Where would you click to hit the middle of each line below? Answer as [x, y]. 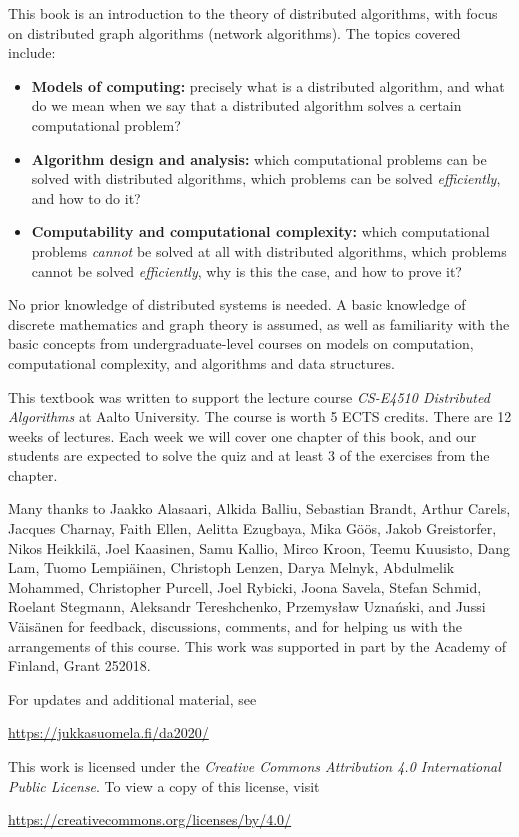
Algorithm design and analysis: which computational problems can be [259, 158]
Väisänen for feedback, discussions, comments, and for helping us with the [235, 626]
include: [32, 52]
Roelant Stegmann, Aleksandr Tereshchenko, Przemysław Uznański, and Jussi [247, 606]
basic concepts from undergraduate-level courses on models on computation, [241, 343]
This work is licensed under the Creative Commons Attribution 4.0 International [254, 766]
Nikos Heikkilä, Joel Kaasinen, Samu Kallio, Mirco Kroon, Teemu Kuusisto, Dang [259, 547]
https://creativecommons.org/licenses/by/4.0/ [150, 819]
